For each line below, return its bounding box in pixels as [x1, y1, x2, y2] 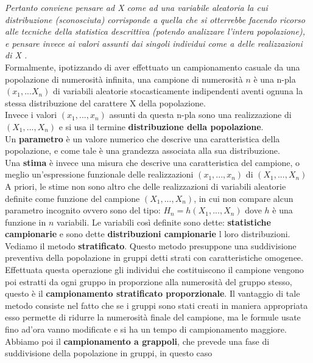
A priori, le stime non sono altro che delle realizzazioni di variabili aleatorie [5, 179, 286, 192]
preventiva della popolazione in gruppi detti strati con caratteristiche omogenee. [5, 251, 303, 264]
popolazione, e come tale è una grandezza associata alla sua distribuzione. [5, 144, 280, 157]
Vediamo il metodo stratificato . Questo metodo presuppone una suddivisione [5, 239, 297, 252]
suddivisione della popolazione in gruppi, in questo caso [5, 347, 213, 359]
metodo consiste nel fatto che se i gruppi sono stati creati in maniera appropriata [5, 299, 308, 311]
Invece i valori [5, 108, 57, 121]
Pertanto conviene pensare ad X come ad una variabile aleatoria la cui [5, 1, 268, 13]
